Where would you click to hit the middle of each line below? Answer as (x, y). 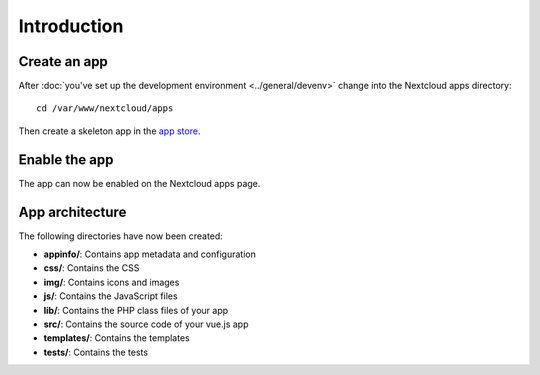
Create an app (63, 61)
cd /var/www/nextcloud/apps (105, 108)
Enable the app (66, 159)
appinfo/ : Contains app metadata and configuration (150, 254)
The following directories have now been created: (121, 236)
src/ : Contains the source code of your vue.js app (146, 324)
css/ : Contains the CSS (91, 268)
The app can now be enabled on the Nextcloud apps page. (139, 183)
